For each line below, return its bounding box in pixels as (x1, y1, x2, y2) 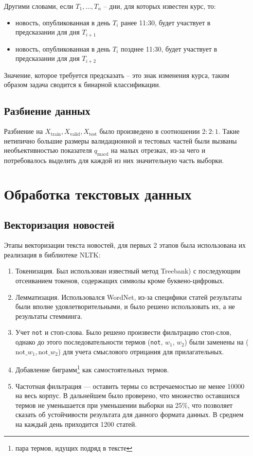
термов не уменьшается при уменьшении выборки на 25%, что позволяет (15, 400, 233, 410)
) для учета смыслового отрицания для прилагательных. (58, 346, 224, 356)
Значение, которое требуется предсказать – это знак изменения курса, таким (4, 70, 230, 80)
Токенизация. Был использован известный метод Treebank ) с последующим (15, 266, 240, 276)
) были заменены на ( (184, 337, 249, 347)
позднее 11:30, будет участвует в (121, 43, 217, 54)
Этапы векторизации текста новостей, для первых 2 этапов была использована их (4, 240, 246, 250)
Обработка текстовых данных (4, 183, 192, 203)
